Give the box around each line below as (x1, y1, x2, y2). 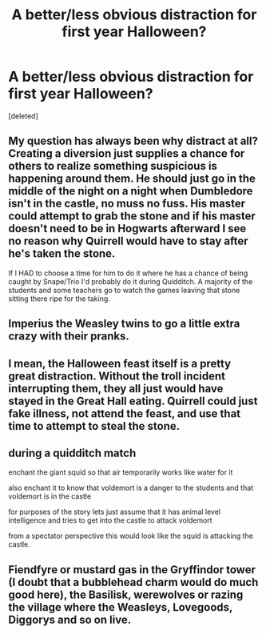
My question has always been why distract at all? (8, 134, 258, 148)
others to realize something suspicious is (8, 159, 218, 173)
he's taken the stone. (8, 247, 116, 261)
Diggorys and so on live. (8, 612, 132, 626)
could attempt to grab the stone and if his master (8, 210, 256, 223)
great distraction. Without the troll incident (8, 369, 226, 383)
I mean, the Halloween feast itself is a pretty (8, 356, 232, 370)
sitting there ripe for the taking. (8, 294, 110, 303)
